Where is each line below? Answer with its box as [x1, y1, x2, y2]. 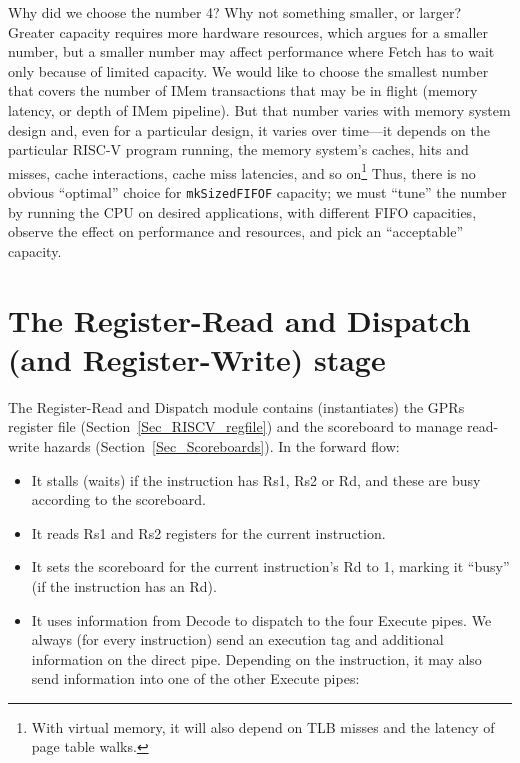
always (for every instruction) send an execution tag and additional [31, 629, 444, 650]
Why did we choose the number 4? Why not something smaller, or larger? [8, 2, 462, 22]
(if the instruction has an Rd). [31, 575, 217, 596]
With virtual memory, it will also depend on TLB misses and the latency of [31, 716, 495, 737]
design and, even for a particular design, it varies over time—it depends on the [8, 119, 490, 140]
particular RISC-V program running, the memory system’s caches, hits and [8, 139, 469, 160]
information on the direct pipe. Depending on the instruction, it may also [31, 648, 482, 669]
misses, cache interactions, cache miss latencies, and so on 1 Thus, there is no [8, 159, 476, 183]
